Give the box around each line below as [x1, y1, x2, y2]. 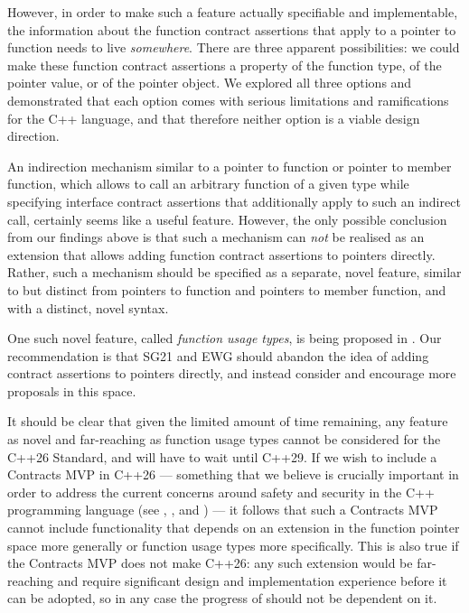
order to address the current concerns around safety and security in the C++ [7, 482, 435, 501]
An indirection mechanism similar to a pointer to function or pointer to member [7, 156, 452, 175]
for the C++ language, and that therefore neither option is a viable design [7, 108, 420, 127]
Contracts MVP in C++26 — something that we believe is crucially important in [7, 465, 459, 484]
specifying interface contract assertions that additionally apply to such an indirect [7, 191, 461, 210]
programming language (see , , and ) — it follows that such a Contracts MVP [7, 500, 438, 519]
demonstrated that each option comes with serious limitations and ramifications [7, 90, 449, 109]
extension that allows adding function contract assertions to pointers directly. [7, 245, 436, 264]
